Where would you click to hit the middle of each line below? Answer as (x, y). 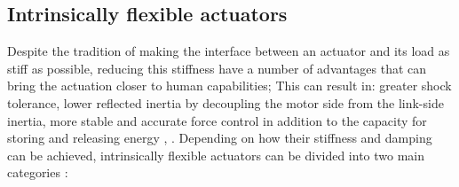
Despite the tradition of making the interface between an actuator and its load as (229, 51)
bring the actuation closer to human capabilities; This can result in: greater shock (229, 86)
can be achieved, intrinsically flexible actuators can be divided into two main (216, 155)
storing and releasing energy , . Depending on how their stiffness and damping (220, 138)
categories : (38, 172)
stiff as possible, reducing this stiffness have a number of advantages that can (217, 68)
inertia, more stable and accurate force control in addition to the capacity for (217, 120)
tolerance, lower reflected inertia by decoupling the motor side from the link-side (226, 102)
